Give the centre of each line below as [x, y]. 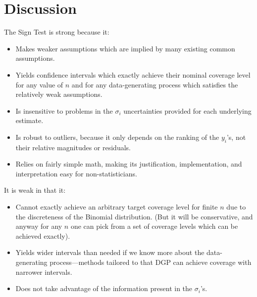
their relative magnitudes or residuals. [73, 147]
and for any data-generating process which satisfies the [155, 84]
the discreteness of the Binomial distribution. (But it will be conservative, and [134, 216]
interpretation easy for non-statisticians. [76, 173]
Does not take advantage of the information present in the [104, 288]
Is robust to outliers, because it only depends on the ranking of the [117, 137]
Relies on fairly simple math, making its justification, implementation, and [129, 164]
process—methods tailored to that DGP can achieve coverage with [151, 262]
